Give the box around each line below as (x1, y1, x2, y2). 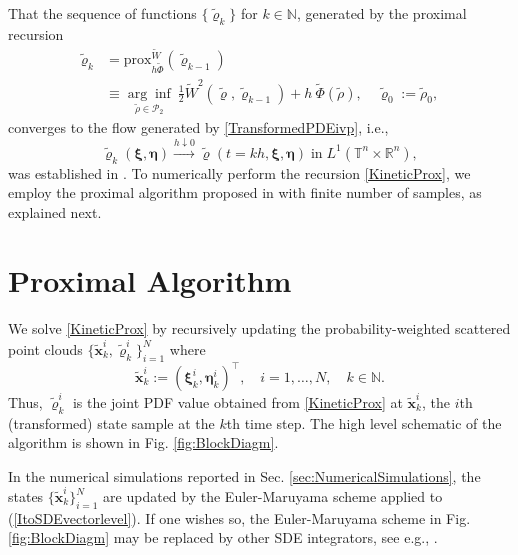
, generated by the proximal (296, 3, 467, 23)
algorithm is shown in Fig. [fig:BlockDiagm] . (8, 432, 279, 453)
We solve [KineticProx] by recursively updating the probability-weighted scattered (8, 318, 511, 339)
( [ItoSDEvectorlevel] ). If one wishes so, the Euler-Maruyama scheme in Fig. (8, 507, 471, 528)
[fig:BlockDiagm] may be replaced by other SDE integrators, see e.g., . (8, 527, 438, 548)
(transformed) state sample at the (8, 412, 215, 433)
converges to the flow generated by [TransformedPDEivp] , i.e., (8, 117, 389, 138)
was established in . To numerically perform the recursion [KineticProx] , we (8, 162, 471, 183)
